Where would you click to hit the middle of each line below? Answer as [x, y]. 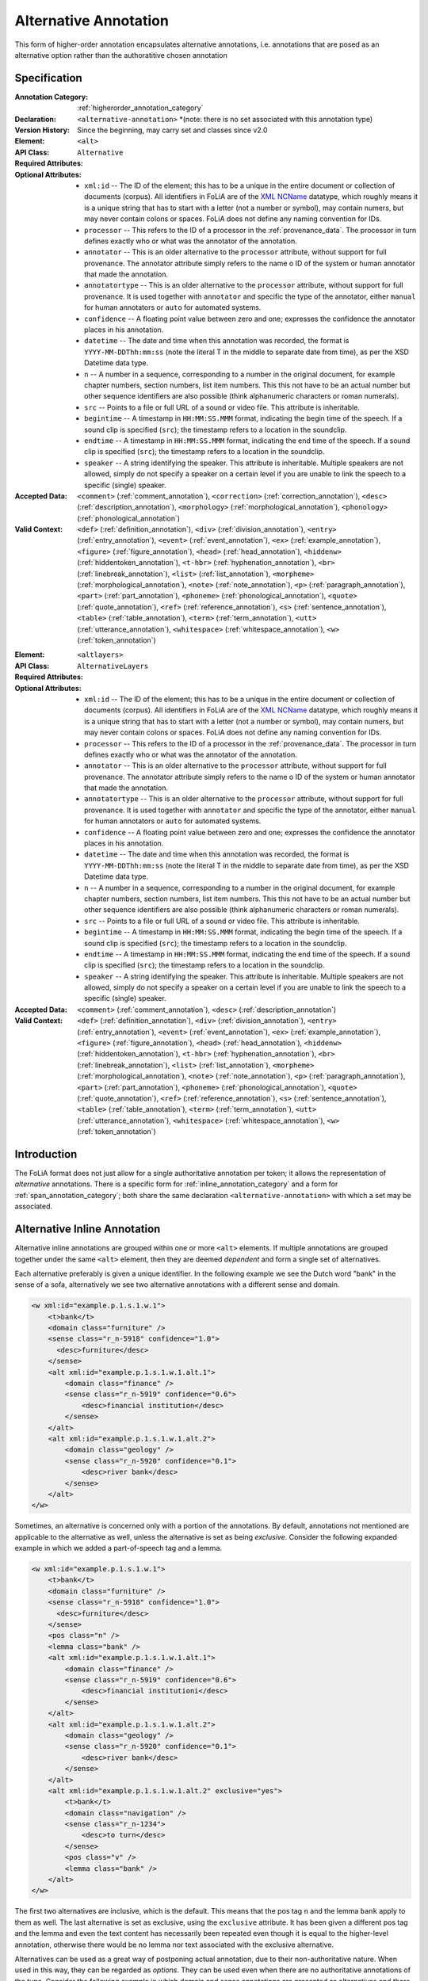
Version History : [42, 130]
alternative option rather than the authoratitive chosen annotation [121, 55]
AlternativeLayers [113, 666]
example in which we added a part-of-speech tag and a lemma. [118, 1548]
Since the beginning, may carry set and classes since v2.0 [172, 130]
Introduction [46, 1154]
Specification [48, 78]
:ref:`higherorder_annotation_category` [140, 108]
